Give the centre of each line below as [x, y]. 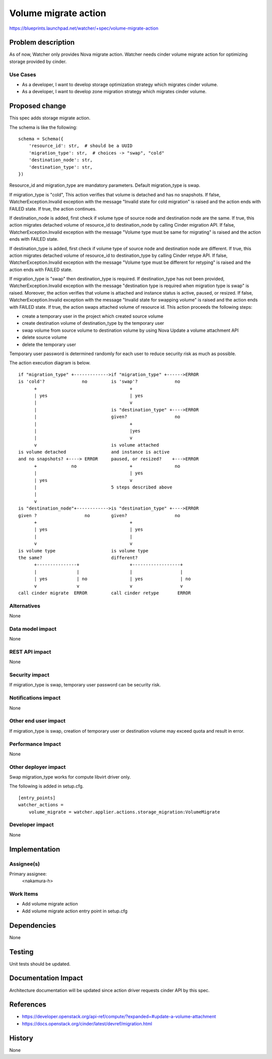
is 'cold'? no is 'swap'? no [99, 382]
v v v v [109, 586]
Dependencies [33, 925]
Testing [21, 952]
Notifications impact [35, 698]
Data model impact [33, 628]
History [21, 1038]
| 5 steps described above [103, 487]
